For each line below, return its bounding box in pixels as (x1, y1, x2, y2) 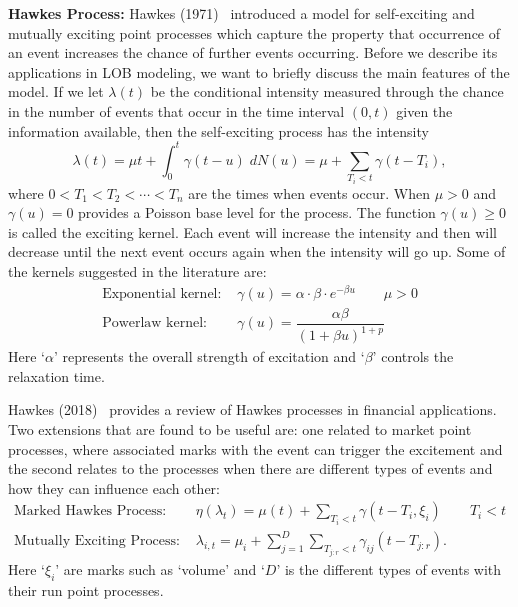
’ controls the (372, 346, 454, 367)
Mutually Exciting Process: (14, 534, 180, 549)
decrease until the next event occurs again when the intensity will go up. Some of (8, 241, 506, 262)
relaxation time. (8, 365, 105, 386)
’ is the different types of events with (276, 558, 502, 579)
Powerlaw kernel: (102, 316, 207, 331)
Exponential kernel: (102, 286, 222, 301)
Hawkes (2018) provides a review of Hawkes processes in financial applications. (8, 399, 497, 420)
